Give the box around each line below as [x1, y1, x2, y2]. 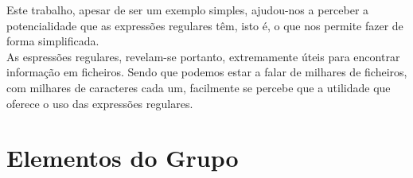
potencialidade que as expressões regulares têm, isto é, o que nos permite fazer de [6, 17, 403, 33]
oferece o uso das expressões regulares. [6, 95, 193, 111]
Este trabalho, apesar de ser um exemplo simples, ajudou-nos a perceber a [6, 2, 369, 17]
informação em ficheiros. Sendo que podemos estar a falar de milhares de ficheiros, [6, 64, 407, 80]
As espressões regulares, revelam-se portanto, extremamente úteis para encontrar [6, 48, 400, 64]
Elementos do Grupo [6, 141, 239, 174]
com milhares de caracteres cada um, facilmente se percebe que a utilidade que [6, 79, 391, 95]
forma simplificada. [6, 33, 99, 49]
